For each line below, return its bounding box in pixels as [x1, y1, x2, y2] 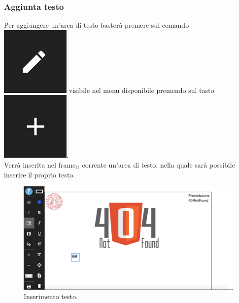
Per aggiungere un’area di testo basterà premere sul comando [4, 20, 189, 30]
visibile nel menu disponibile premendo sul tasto [68, 85, 214, 95]
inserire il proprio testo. [4, 169, 75, 179]
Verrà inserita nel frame [4, 160, 76, 170]
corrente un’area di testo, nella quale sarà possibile [82, 160, 235, 170]
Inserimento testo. [24, 291, 78, 302]
